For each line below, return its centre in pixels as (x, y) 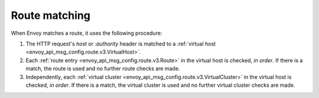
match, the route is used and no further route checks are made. (103, 68)
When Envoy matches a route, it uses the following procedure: (87, 33)
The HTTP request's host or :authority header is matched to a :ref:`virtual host (121, 44)
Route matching (51, 15)
